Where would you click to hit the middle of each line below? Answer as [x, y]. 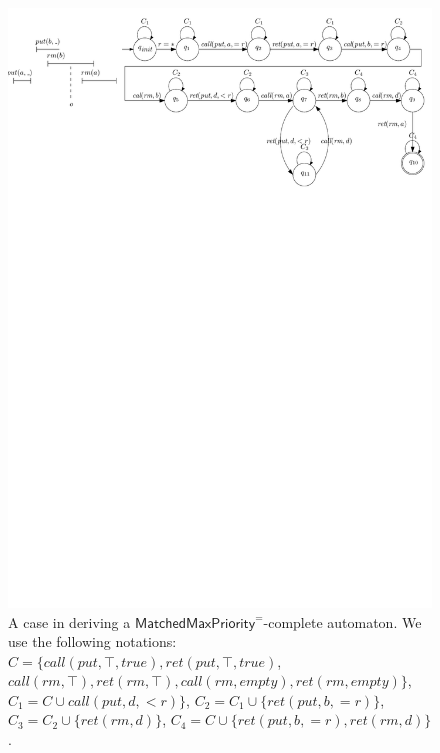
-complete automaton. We [342, 621]
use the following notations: [92, 641]
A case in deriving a [69, 621]
